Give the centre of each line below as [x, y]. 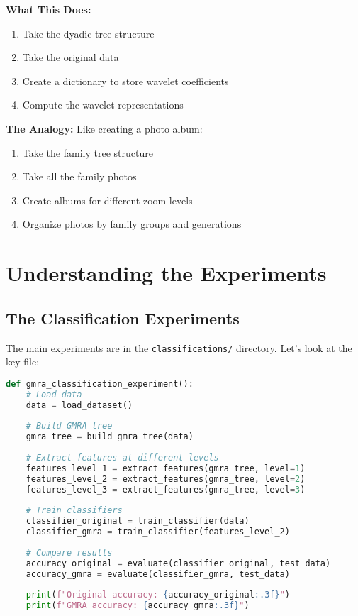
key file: [23, 362]
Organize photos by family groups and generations [132, 224]
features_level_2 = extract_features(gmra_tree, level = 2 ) [166, 479]
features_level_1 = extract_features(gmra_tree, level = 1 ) [166, 468]
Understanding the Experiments [166, 273]
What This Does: [49, 9]
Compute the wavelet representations [103, 105]
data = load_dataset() [79, 405]
